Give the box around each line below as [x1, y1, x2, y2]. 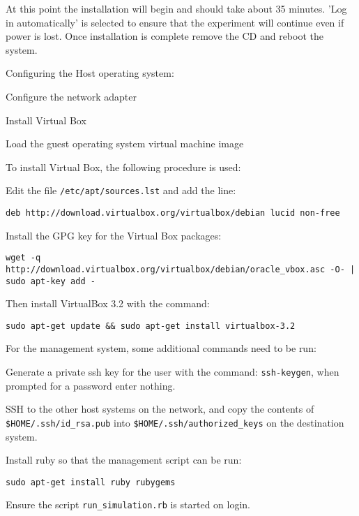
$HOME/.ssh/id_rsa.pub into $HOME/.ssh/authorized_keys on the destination [6, 415, 344, 429]
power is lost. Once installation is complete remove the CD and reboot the [6, 29, 323, 43]
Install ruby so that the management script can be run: [6, 452, 242, 467]
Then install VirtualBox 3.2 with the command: [6, 296, 210, 311]
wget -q [6, 253, 41, 263]
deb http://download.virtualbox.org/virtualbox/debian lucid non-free [6, 208, 340, 218]
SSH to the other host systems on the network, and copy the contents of [6, 401, 314, 416]
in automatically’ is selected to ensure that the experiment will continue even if [6, 15, 344, 29]
